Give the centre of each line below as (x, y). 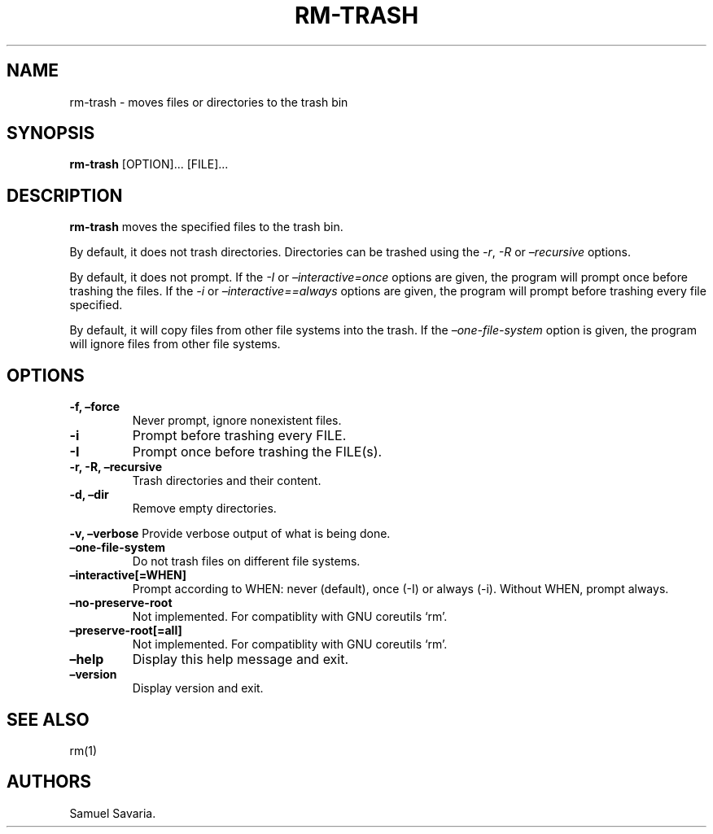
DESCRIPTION (65, 195)
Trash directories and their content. (227, 481)
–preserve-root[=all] (126, 631)
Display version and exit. (198, 688)
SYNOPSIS (51, 133)
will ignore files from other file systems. (175, 344)
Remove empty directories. (204, 509)
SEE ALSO (48, 719)
